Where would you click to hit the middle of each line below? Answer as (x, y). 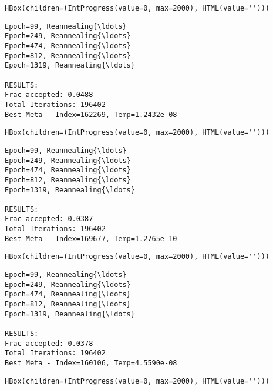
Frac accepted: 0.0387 (49, 219)
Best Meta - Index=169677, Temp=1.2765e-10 (91, 239)
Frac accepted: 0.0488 (49, 95)
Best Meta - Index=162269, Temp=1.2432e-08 (91, 114)
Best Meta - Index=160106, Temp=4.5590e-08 (91, 363)
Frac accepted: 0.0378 (49, 343)
